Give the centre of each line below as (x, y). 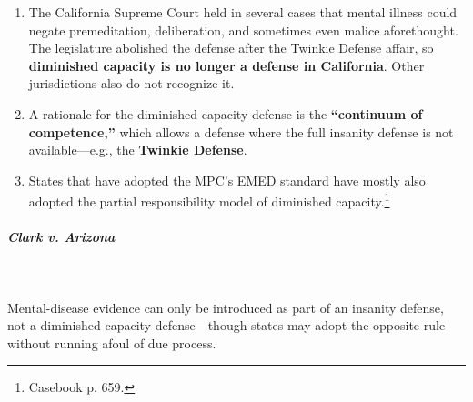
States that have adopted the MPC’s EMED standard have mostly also (227, 180)
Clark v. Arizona (61, 237)
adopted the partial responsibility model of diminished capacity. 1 (209, 200)
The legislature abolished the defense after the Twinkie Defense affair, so (231, 48)
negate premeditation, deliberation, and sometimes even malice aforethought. (243, 30)
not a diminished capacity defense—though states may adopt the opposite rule (226, 325)
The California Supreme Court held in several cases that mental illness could (243, 12)
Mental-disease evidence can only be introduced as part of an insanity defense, (226, 307)
